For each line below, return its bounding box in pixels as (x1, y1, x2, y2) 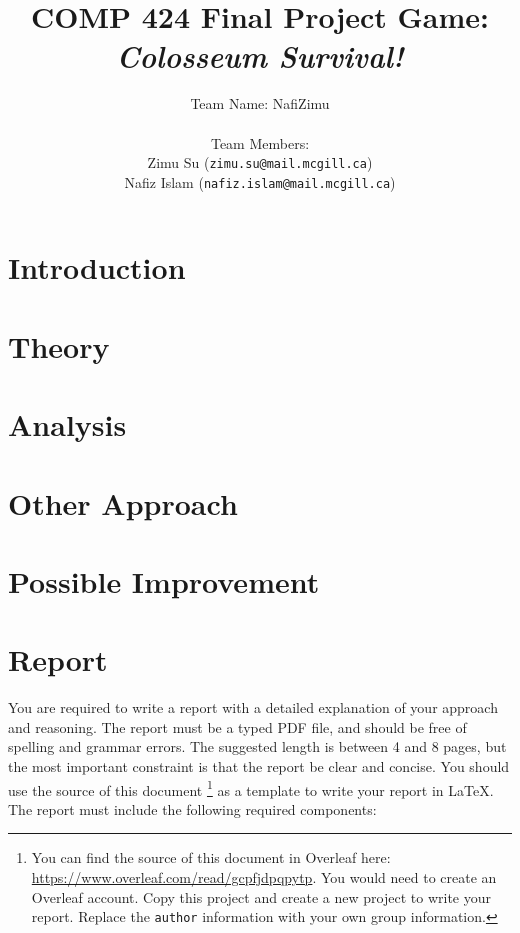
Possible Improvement (8, 560, 320, 601)
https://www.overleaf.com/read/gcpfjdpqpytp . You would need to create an (31, 867, 497, 888)
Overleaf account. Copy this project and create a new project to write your (31, 886, 491, 907)
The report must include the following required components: (8, 798, 377, 819)
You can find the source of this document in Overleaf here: (31, 847, 391, 868)
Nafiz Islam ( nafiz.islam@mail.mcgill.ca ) (124, 171, 396, 192)
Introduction (8, 247, 186, 288)
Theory (8, 325, 110, 366)
